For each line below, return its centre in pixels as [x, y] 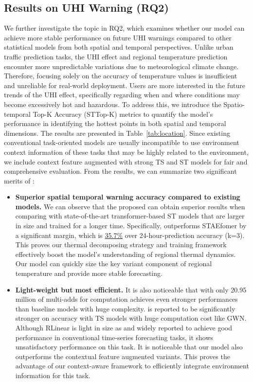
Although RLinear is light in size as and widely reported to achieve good [124, 328]
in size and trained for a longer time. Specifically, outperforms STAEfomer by [131, 226]
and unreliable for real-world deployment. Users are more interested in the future [125, 85]
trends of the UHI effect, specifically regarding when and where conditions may [122, 95]
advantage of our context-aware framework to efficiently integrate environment [132, 366]
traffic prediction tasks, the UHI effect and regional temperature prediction [116, 56]
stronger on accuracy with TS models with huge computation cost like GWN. [131, 318]
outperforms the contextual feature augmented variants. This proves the [123, 356]
